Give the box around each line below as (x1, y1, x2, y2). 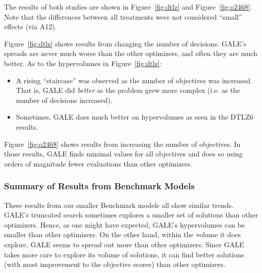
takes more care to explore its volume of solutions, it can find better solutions (4, 249, 244, 259)
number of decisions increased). (16, 94, 113, 105)
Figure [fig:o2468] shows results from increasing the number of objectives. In (4, 138, 241, 149)
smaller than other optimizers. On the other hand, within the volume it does (4, 229, 241, 240)
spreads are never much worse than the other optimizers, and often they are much (4, 48, 257, 59)
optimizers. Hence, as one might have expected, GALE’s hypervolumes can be (4, 219, 245, 230)
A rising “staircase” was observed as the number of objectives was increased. (16, 75, 252, 85)
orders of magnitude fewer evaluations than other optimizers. (4, 158, 192, 169)
